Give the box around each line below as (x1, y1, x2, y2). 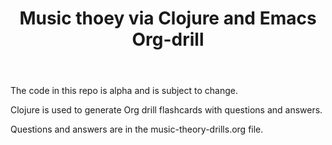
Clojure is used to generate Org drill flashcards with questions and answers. (10, 104, 323, 116)
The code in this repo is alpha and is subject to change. (10, 85, 239, 97)
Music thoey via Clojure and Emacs (19, 7, 317, 30)
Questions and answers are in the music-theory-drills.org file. (10, 123, 264, 136)
